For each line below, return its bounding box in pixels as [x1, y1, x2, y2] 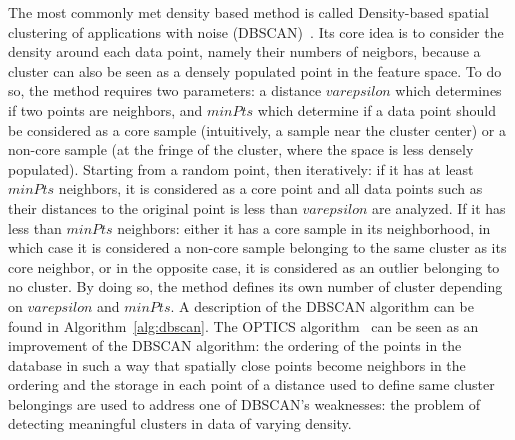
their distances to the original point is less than [8, 197, 298, 218]
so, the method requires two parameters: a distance [8, 80, 322, 101]
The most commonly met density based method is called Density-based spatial [8, 2, 489, 22]
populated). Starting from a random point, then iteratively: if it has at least [8, 158, 474, 179]
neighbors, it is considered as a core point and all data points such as [58, 178, 483, 199]
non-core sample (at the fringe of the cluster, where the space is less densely [8, 139, 474, 160]
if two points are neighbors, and [8, 99, 203, 120]
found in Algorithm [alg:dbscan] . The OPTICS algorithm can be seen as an [8, 315, 479, 336]
